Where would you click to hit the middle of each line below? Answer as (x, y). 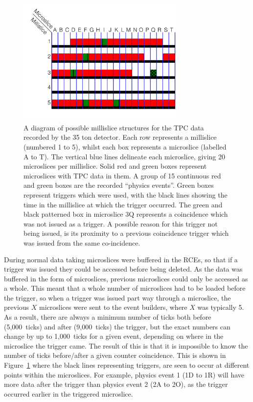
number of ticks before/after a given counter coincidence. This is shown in (115, 355)
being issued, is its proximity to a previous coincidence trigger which (126, 233)
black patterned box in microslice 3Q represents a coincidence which (126, 214)
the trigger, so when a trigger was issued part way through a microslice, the (117, 297)
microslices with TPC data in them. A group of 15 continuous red (122, 175)
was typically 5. (221, 307)
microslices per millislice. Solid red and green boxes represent (115, 166)
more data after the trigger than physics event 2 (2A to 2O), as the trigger (116, 384)
